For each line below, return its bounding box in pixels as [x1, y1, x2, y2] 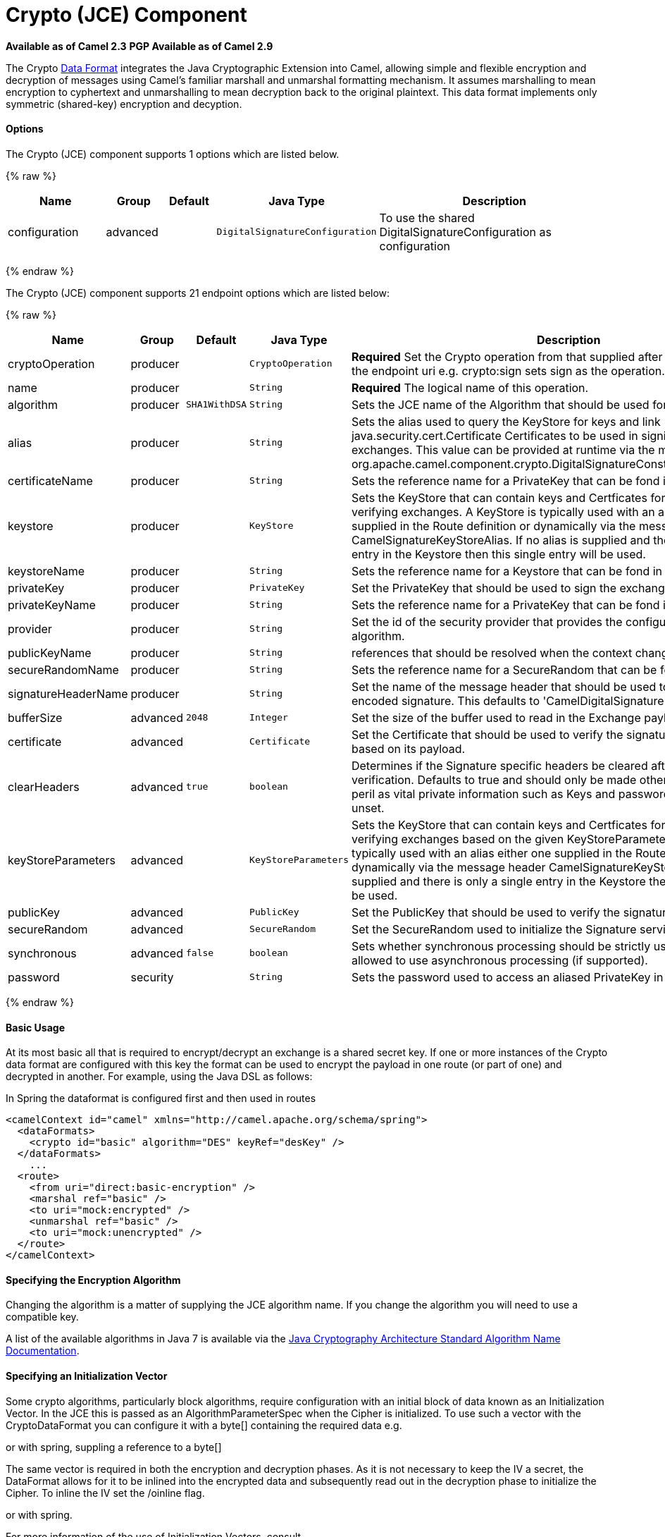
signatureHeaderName [8, 686, 128, 701]
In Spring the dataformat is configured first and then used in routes [6, 1092, 316, 1105]
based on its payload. [351, 741, 466, 756]
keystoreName [8, 563, 85, 578]
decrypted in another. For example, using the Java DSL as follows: [6, 1070, 313, 1083]
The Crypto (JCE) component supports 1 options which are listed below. [6, 147, 340, 160]
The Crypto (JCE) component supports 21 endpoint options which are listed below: [6, 286, 390, 299]
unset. [351, 800, 385, 815]
